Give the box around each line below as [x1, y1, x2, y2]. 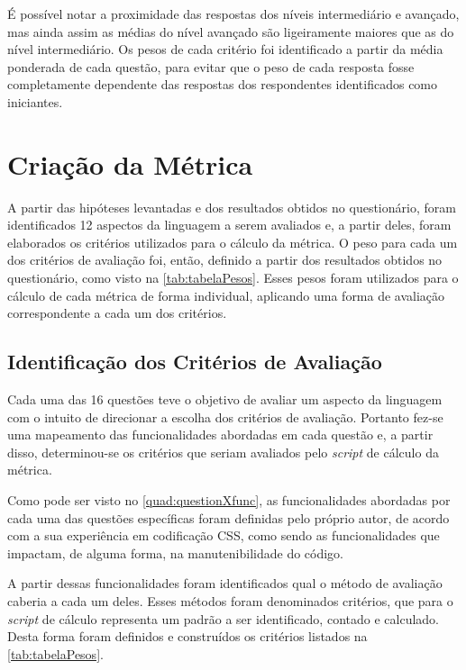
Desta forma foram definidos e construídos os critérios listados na [7, 627, 368, 646]
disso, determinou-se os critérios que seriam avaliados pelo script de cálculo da [7, 442, 439, 461]
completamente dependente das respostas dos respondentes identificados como [7, 75, 438, 94]
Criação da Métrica [7, 145, 253, 182]
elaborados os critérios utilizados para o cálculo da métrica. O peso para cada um [7, 232, 458, 251]
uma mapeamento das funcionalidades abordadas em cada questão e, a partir [7, 425, 434, 444]
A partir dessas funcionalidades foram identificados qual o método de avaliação [7, 574, 443, 593]
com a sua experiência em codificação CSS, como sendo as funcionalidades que [7, 526, 440, 545]
